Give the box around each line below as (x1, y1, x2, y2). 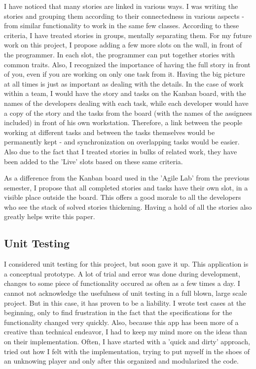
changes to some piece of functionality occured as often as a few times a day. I (4, 278, 240, 288)
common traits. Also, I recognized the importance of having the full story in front (4, 59, 251, 69)
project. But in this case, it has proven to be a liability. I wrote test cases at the (4, 297, 246, 308)
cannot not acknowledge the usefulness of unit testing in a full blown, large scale (4, 288, 247, 298)
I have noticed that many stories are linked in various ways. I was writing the (4, 1, 238, 11)
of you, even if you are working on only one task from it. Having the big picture (4, 69, 245, 79)
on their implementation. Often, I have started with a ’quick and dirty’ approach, (4, 336, 250, 347)
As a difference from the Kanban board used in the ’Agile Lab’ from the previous (4, 173, 250, 183)
